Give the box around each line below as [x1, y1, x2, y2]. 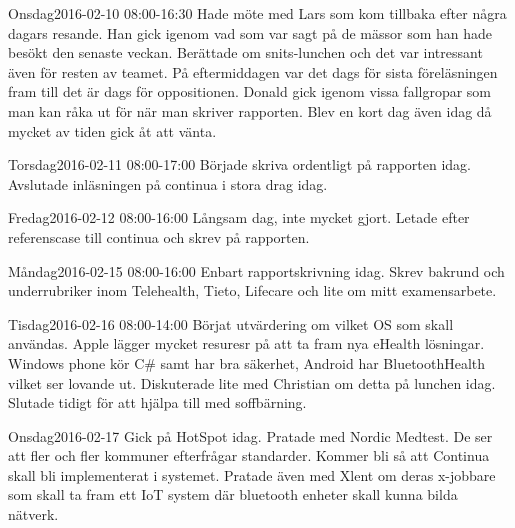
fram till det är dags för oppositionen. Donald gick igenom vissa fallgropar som [8, 81, 492, 102]
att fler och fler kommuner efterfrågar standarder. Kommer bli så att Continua [8, 445, 490, 466]
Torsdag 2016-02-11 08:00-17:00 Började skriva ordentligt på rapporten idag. [8, 154, 472, 175]
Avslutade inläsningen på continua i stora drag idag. [8, 173, 328, 194]
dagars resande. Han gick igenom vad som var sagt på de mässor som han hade [8, 22, 493, 43]
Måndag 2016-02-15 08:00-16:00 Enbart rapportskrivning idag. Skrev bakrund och [8, 260, 505, 281]
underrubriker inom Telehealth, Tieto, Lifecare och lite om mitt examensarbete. [8, 280, 497, 301]
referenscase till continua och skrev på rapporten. [8, 226, 310, 247]
